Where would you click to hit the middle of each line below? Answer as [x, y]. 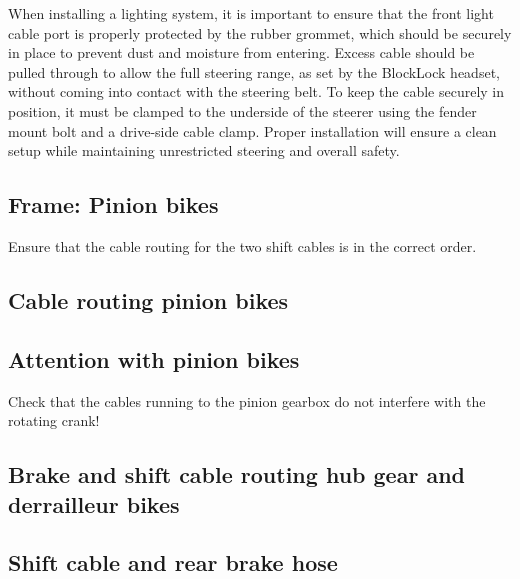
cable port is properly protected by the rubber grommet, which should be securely [260, 32]
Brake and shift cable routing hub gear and [236, 474]
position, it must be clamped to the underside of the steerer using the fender [242, 110]
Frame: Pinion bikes [113, 204]
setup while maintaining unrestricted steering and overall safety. [204, 150]
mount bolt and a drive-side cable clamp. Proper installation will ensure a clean [252, 130]
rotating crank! [54, 420]
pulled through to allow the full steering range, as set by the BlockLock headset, [254, 71]
